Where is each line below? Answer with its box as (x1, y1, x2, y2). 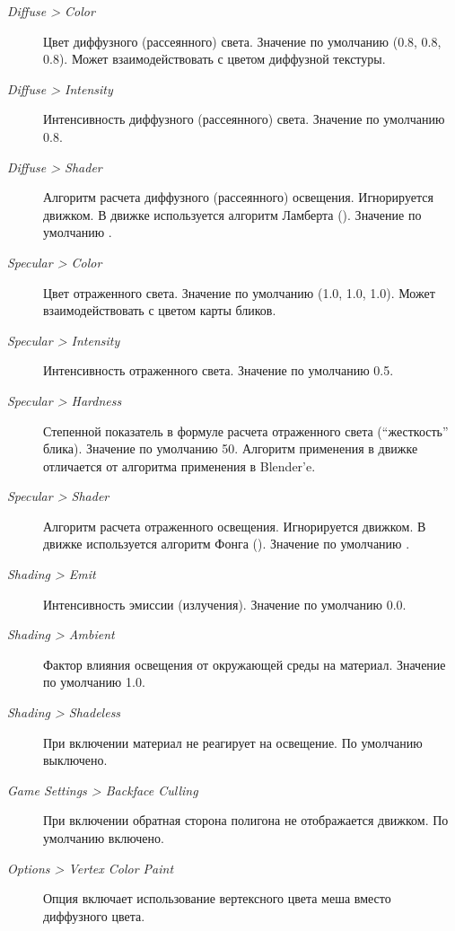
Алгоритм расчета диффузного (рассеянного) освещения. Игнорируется (43, 188, 433, 206)
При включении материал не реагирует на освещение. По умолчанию (43, 733, 423, 751)
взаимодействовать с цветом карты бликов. (43, 301, 276, 320)
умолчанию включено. (43, 829, 164, 847)
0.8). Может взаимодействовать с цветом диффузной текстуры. (43, 49, 386, 68)
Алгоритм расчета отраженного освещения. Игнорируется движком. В (43, 516, 426, 535)
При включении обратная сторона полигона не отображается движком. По (43, 811, 449, 830)
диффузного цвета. (43, 906, 145, 925)
